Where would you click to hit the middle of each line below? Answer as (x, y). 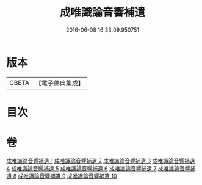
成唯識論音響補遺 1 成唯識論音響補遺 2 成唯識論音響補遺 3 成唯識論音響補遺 (101, 161)
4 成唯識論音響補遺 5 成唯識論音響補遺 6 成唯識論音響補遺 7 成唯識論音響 (98, 168)
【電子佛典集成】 (60, 83)
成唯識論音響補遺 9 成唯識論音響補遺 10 (67, 176)
